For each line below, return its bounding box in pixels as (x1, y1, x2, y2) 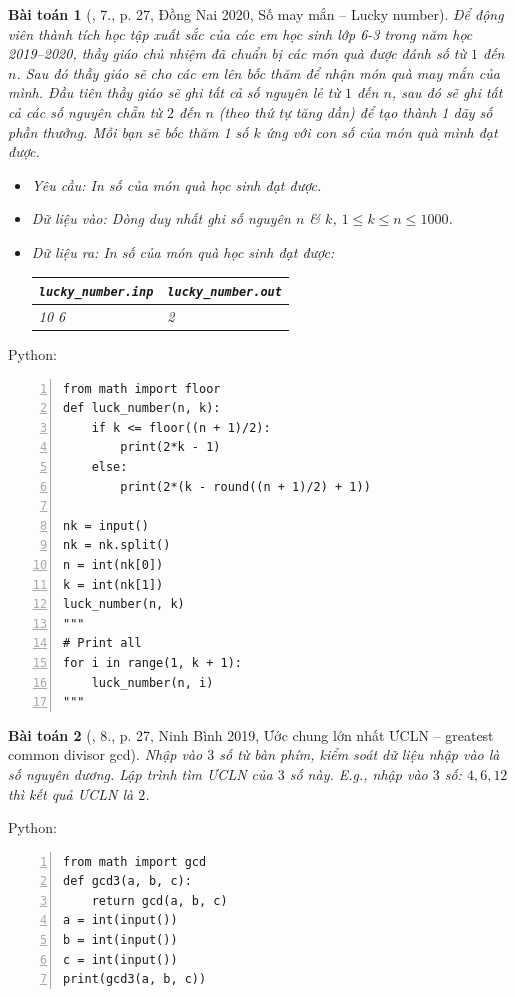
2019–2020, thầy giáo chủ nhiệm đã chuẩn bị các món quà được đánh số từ (8, 43, 466, 64)
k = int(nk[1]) (63, 577, 164, 592)
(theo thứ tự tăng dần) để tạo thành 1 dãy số (218, 101, 493, 122)
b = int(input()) (63, 933, 178, 948)
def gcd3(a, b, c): (63, 874, 192, 889)
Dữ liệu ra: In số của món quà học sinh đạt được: (31, 241, 335, 262)
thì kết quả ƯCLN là (8, 783, 134, 804)
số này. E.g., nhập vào (289, 763, 428, 784)
